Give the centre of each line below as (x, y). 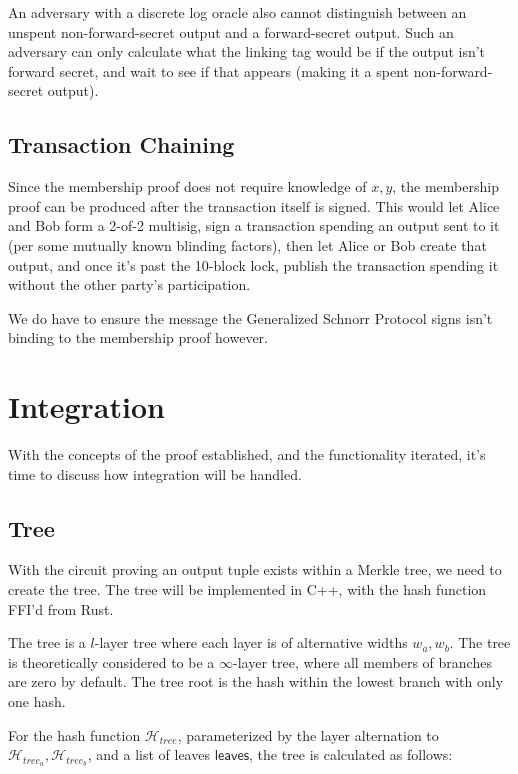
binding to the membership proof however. (138, 337)
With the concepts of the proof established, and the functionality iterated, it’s (247, 454)
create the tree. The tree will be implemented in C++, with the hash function (247, 589)
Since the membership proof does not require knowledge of (187, 186)
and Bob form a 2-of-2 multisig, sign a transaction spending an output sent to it (254, 225)
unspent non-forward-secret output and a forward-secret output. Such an (231, 31)
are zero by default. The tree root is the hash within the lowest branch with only (256, 681)
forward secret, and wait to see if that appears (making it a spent (209, 70)
